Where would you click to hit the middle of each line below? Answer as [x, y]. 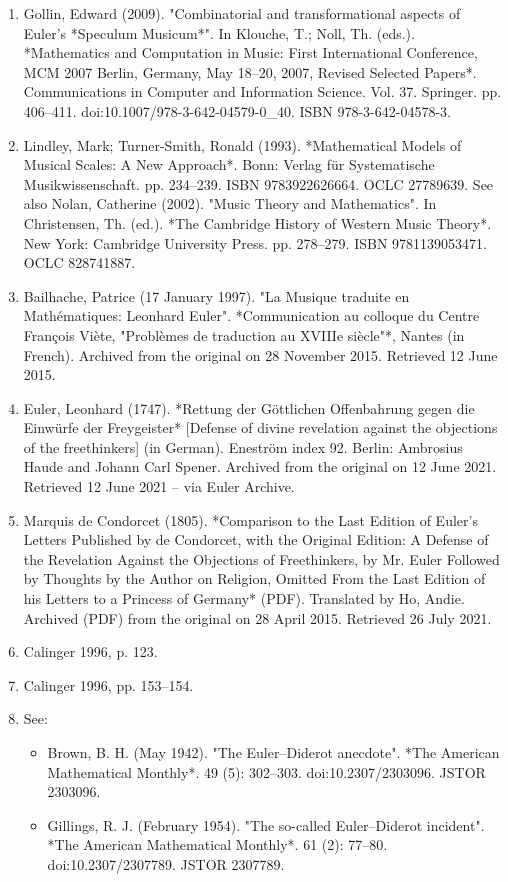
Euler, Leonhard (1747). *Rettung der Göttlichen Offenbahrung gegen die [249, 407]
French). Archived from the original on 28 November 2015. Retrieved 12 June [260, 354]
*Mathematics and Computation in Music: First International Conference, [250, 52]
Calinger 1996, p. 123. [90, 651]
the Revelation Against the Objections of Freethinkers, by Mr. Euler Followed [261, 558]
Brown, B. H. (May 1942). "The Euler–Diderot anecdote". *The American [273, 752]
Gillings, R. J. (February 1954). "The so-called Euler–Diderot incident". [266, 824]
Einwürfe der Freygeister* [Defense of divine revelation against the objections [260, 427]
